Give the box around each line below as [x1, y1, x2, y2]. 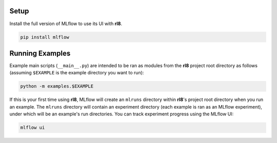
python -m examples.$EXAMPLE [20, 84, 94, 89]
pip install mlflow [20, 34, 69, 40]
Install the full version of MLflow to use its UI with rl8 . [9, 21, 123, 27]
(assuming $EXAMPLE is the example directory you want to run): [9, 70, 144, 76]
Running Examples [9, 49, 71, 57]
